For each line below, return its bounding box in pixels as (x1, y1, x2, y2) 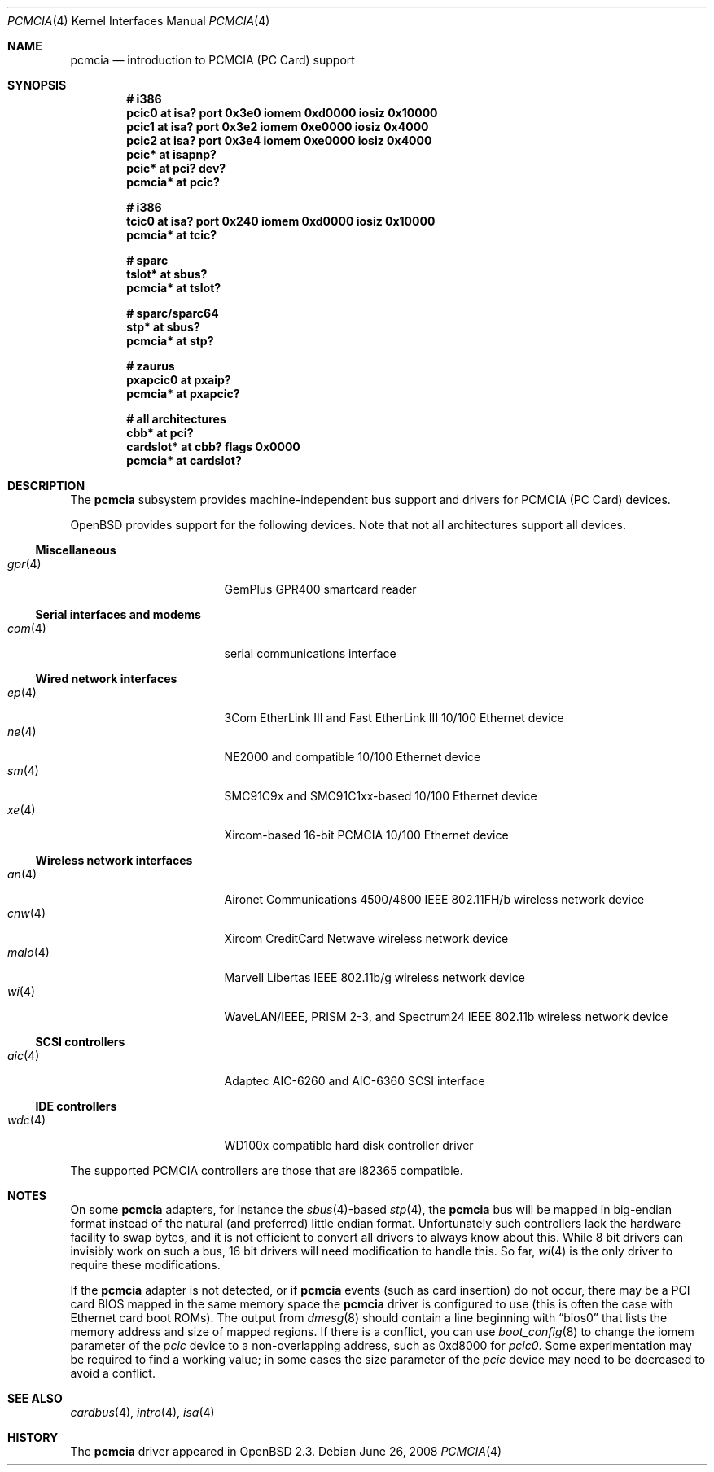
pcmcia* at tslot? (126, 281, 221, 295)
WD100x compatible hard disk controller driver (224, 1138, 474, 1152)
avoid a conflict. (70, 1366, 156, 1380)
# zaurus (126, 359, 175, 373)
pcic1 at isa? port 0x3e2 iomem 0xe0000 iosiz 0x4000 (126, 120, 429, 134)
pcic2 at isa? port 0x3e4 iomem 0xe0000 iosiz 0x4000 (126, 134, 432, 147)
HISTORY (7, 1430, 59, 1444)
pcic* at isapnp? (126, 147, 217, 161)
